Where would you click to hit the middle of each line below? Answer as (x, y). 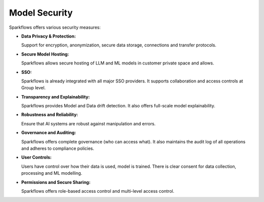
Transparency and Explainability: (55, 97)
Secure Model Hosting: (45, 54)
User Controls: (36, 157)
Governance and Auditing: (49, 133)
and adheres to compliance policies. (58, 148)
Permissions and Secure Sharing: (56, 182)
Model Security (41, 13)
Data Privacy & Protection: (48, 36)
